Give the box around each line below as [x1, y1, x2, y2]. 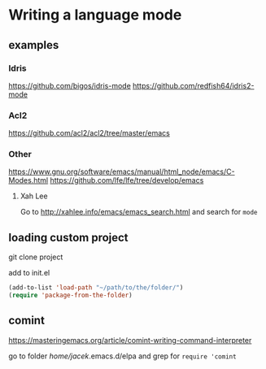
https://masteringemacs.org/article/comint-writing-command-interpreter [8, 335, 252, 345]
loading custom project [8, 230, 129, 245]
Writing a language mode [8, 6, 182, 24]
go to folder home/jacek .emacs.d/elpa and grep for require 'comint [8, 351, 238, 361]
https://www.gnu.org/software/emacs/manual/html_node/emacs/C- [8, 167, 235, 176]
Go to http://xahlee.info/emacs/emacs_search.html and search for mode [20, 207, 258, 217]
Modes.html [8, 176, 49, 185]
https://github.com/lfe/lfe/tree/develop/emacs [50, 176, 204, 185]
